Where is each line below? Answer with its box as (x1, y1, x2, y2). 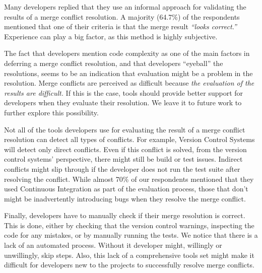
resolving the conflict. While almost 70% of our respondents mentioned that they (4, 173, 254, 184)
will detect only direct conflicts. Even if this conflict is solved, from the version (4, 144, 247, 154)
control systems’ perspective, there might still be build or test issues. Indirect (4, 154, 243, 164)
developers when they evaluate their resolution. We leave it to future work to (4, 97, 242, 108)
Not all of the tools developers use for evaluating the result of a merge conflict (4, 124, 245, 134)
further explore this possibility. (4, 107, 99, 117)
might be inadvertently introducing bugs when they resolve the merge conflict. (4, 193, 246, 203)
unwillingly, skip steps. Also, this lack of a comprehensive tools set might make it (4, 249, 254, 260)
